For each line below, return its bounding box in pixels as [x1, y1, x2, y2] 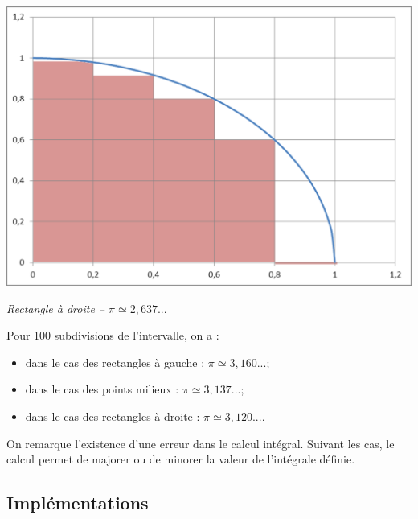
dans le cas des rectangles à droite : [25, 407, 200, 424]
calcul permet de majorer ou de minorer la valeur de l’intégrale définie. [6, 451, 355, 468]
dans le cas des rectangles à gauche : [25, 353, 205, 370]
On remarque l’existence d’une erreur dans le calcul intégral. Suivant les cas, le [6, 435, 395, 451]
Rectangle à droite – [6, 299, 105, 316]
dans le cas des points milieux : [25, 381, 179, 397]
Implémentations [6, 490, 149, 515]
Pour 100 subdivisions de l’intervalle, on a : [6, 327, 219, 344]
